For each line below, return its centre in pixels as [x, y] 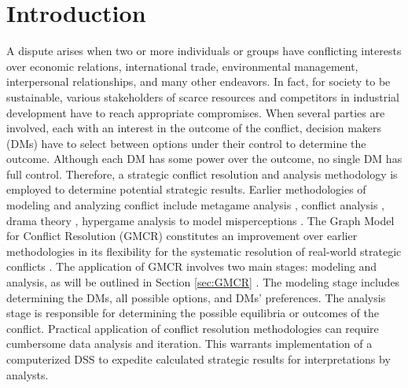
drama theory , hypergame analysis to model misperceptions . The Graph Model [200, 220]
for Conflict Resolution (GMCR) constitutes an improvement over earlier [182, 236]
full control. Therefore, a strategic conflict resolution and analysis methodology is [202, 174]
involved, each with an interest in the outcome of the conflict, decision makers [194, 128]
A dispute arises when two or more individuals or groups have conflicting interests [204, 51]
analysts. [28, 374]
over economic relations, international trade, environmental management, [182, 66]
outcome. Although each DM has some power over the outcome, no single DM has [204, 159]
